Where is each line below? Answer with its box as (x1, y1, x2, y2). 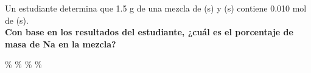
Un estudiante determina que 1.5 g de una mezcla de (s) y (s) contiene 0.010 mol (5, 2, 307, 14)
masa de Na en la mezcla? (5, 37, 116, 50)
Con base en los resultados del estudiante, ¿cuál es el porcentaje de (5, 26, 293, 38)
